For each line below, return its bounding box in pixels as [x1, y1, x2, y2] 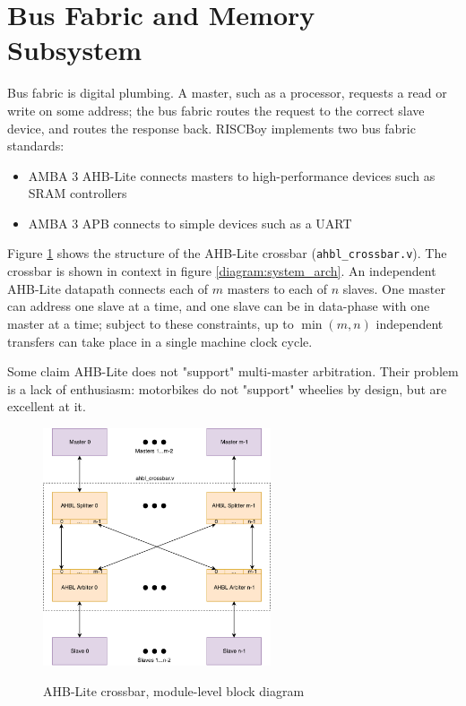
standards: [7, 136, 65, 155]
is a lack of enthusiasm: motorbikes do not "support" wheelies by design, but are [7, 379, 447, 398]
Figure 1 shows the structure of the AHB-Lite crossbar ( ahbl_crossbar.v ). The [7, 244, 447, 263]
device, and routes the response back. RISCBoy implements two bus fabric [7, 118, 416, 137]
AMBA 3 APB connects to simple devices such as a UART [28, 213, 352, 232]
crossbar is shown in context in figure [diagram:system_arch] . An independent [7, 262, 436, 280]
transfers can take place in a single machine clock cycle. [7, 331, 313, 350]
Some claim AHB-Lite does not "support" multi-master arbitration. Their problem [7, 362, 459, 381]
